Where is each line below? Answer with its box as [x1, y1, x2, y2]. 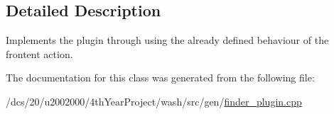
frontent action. [6, 46, 73, 61]
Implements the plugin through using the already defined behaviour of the [6, 33, 329, 47]
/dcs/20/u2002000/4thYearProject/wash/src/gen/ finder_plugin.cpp [6, 93, 302, 108]
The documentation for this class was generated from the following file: [6, 70, 315, 85]
